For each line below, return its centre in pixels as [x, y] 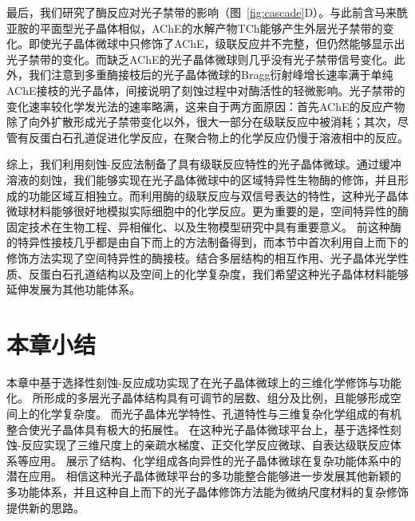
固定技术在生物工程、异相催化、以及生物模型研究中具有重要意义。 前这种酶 [204, 226]
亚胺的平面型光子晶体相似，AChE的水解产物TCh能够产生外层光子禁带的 [195, 28]
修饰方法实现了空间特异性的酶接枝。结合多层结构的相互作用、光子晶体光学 [202, 257]
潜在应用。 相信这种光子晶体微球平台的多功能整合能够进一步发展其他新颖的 [204, 476]
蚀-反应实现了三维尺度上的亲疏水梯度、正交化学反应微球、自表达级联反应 [198, 445]
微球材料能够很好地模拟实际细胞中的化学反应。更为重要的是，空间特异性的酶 [207, 211]
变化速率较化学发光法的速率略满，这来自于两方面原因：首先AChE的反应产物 [206, 106]
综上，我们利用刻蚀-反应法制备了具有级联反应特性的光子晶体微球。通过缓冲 [204, 164]
